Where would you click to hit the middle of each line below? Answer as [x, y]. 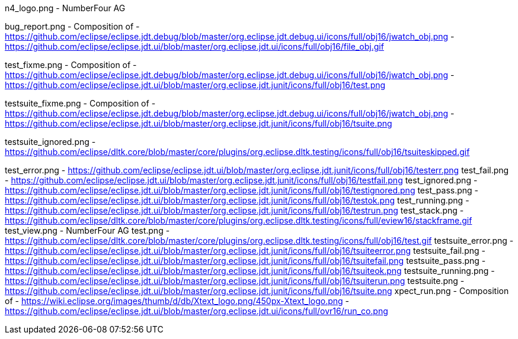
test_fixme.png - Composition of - [71, 65]
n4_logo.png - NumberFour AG [65, 8]
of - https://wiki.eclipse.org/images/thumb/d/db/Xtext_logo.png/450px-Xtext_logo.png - [177, 301]
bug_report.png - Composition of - [72, 26]
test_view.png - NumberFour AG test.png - [87, 230]
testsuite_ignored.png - [50, 142]
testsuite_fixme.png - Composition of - [80, 103]
